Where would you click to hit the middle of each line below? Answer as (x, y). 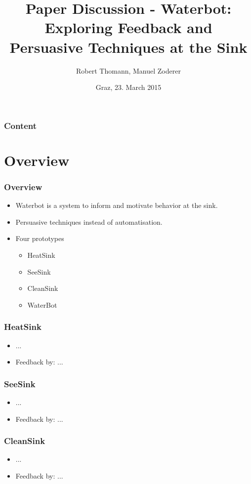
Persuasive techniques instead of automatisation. (89, 222)
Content (21, 125)
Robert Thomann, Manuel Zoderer (128, 70)
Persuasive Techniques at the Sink (128, 47)
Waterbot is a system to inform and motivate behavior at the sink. (117, 205)
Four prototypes (40, 238)
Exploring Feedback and (128, 27)
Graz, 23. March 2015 (128, 87)
